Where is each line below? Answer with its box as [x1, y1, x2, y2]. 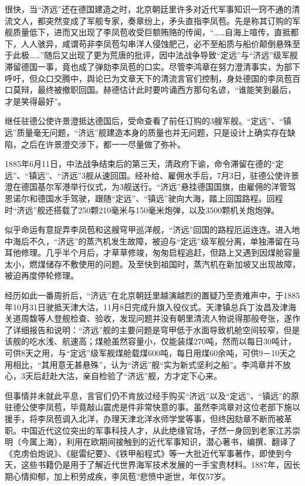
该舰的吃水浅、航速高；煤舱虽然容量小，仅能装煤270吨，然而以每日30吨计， [5, 335, 296, 347]
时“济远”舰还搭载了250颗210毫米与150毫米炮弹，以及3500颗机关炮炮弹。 [5, 203, 280, 216]
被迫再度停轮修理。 [5, 269, 79, 281]
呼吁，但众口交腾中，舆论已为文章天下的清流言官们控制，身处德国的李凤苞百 [5, 72, 300, 84]
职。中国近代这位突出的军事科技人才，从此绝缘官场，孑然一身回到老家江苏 [5, 424, 292, 436]
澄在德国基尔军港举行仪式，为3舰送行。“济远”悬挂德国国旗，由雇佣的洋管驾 [5, 180, 296, 193]
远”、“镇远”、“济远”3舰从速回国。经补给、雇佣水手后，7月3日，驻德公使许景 [5, 169, 300, 181]
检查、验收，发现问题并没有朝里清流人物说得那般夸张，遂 [70, 312, 292, 324]
